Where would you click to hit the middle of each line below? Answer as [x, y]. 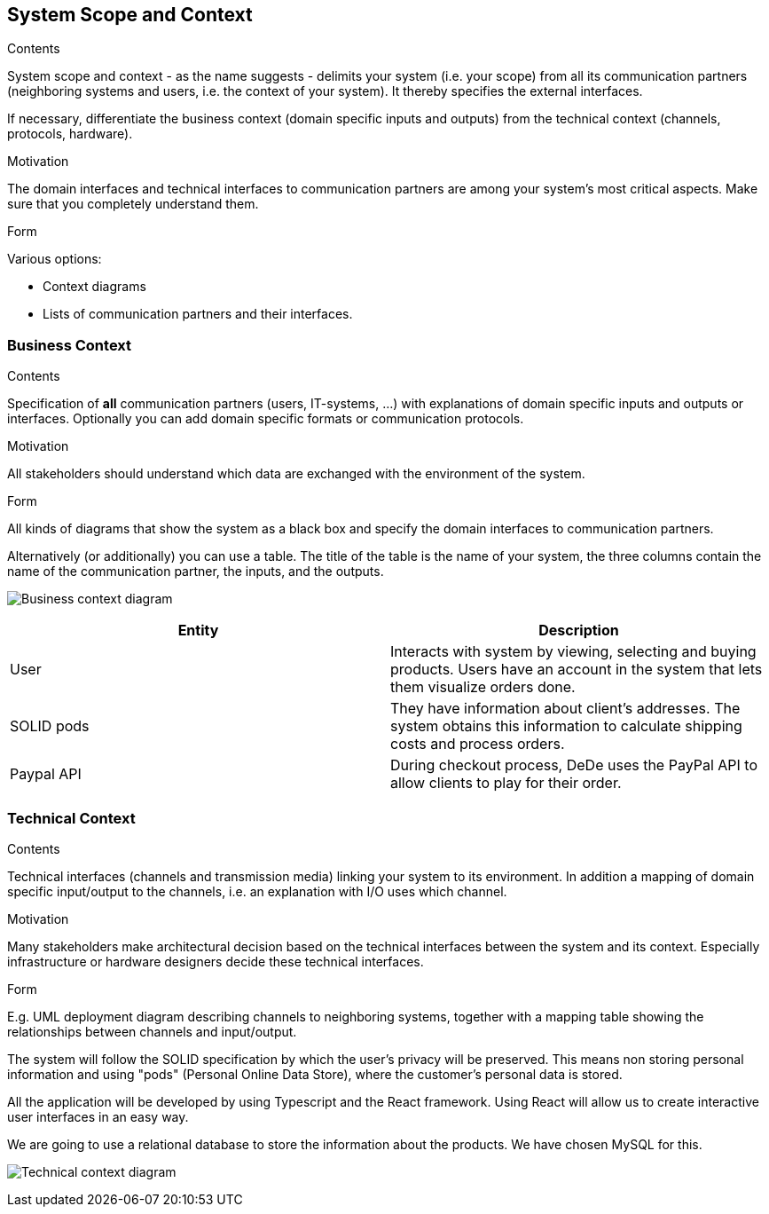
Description [579, 631]
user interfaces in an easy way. [98, 1116]
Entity [198, 631]
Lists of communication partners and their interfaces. [198, 314]
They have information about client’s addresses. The [565, 709]
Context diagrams [94, 287]
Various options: [55, 259]
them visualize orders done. [483, 687]
